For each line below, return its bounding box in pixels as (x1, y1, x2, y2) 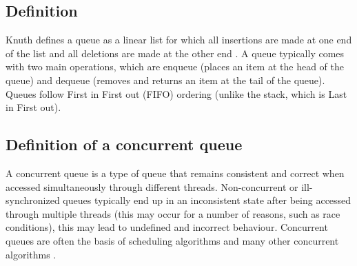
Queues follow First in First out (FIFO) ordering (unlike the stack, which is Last (6, 86, 347, 101)
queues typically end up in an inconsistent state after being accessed (63, 193, 351, 207)
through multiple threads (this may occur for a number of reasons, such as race (6, 206, 340, 221)
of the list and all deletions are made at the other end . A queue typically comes (6, 45, 345, 60)
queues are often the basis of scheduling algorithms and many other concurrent (6, 233, 339, 247)
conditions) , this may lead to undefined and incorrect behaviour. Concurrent (6, 220, 328, 234)
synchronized (6, 193, 60, 207)
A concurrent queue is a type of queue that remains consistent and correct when (6, 165, 345, 180)
